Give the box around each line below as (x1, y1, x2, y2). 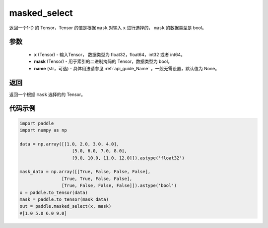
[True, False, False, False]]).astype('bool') (61, 183, 177, 188)
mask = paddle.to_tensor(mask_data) (19, 196, 109, 202)
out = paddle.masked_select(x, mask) (19, 203, 112, 209)
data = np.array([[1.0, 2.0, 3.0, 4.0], (19, 141, 119, 147)
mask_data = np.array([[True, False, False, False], (19, 169, 151, 175)
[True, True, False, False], (61, 176, 133, 182)
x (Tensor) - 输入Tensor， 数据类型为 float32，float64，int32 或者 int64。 (34, 51, 186, 57)
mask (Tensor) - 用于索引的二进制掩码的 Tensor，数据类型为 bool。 (34, 58, 172, 64)
